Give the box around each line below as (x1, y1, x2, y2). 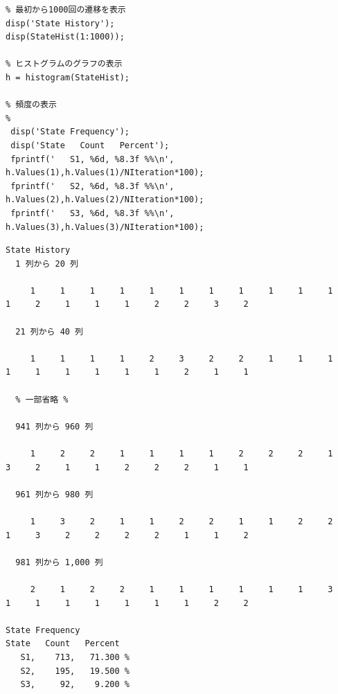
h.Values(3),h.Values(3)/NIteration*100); (6, 222, 204, 232)
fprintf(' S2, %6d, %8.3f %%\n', (10, 181, 175, 191)
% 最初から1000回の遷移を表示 (6, 5, 126, 15)
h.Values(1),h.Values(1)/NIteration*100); (6, 168, 204, 178)
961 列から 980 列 (15, 489, 94, 499)
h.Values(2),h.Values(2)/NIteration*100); (6, 195, 204, 205)
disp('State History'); (6, 18, 115, 28)
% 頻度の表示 (6, 100, 57, 110)
